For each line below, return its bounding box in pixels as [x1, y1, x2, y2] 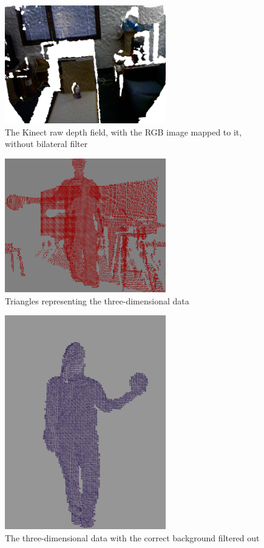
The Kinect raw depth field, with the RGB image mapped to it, [5, 125, 242, 138]
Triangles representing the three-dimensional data [5, 294, 189, 307]
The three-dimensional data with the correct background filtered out [5, 531, 260, 544]
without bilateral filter [5, 137, 88, 150]
